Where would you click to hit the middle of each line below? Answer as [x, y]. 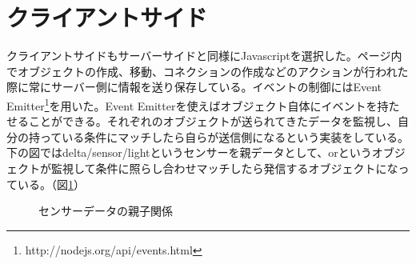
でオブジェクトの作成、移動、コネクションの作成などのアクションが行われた [208, 71]
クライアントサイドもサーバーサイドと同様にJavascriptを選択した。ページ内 [204, 56]
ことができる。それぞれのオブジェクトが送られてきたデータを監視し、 [213, 121]
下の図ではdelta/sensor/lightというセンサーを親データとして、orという [189, 152]
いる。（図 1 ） [51, 184]
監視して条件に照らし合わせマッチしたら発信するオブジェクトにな [224, 168]
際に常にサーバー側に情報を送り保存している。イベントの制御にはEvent [194, 87]
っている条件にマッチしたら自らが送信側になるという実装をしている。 [224, 136]
